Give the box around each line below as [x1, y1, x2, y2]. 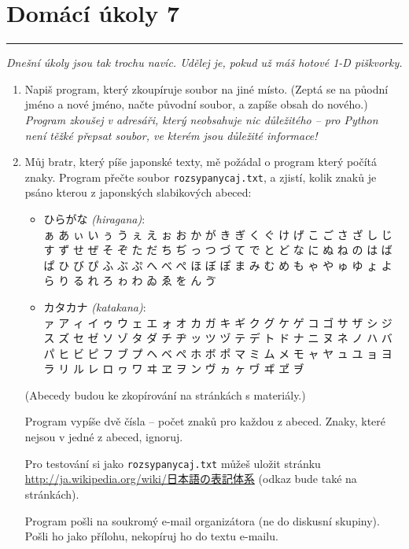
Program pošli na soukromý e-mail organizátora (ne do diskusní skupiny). [24, 512, 380, 529]
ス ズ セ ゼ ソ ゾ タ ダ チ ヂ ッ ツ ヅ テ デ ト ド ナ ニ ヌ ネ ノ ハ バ [43, 330, 392, 346]
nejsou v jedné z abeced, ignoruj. [24, 429, 183, 445]
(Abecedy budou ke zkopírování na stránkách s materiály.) [24, 386, 306, 403]
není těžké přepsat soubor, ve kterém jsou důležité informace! [24, 127, 318, 143]
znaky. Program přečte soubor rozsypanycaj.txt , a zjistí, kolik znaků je [24, 168, 377, 185]
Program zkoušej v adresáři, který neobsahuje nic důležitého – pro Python [24, 111, 378, 127]
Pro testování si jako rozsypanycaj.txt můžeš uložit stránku [24, 455, 321, 471]
